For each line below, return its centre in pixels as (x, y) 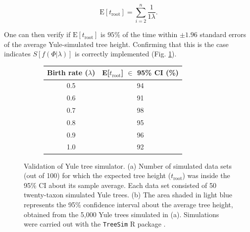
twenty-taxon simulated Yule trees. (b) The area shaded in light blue (128, 195)
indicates (17, 54)
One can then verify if (37, 34)
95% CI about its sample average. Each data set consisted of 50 (120, 185)
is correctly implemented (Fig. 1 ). (126, 54)
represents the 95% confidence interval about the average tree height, (128, 204)
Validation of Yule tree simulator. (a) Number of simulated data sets (128, 165)
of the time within (150, 34)
